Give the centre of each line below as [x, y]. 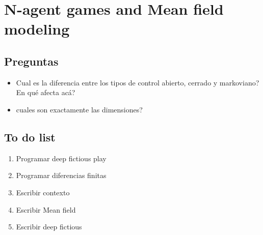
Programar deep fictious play [61, 158]
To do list [30, 137]
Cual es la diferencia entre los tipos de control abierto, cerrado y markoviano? [138, 82]
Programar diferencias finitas [61, 175]
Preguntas [31, 61]
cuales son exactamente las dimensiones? [79, 109]
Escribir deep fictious [49, 227]
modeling [37, 29]
